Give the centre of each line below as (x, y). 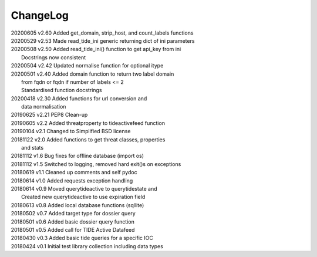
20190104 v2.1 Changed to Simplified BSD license (71, 131)
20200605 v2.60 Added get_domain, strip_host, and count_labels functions (102, 33)
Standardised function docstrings (62, 90)
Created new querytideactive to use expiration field (83, 197)
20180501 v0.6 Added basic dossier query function (72, 222)
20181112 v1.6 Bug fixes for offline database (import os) (77, 156)
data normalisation (44, 107)
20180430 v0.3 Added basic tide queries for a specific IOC (82, 238)
